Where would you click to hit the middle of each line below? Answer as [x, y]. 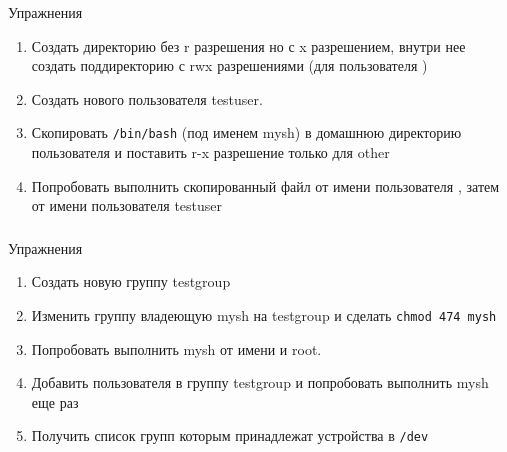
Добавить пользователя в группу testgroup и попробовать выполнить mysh [260, 382]
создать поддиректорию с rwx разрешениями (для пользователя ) [229, 65]
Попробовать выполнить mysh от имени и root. [176, 348]
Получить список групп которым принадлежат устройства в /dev [230, 435]
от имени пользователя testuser [127, 205]
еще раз [55, 401]
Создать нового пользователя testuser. [147, 98]
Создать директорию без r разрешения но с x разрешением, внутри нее [248, 45]
